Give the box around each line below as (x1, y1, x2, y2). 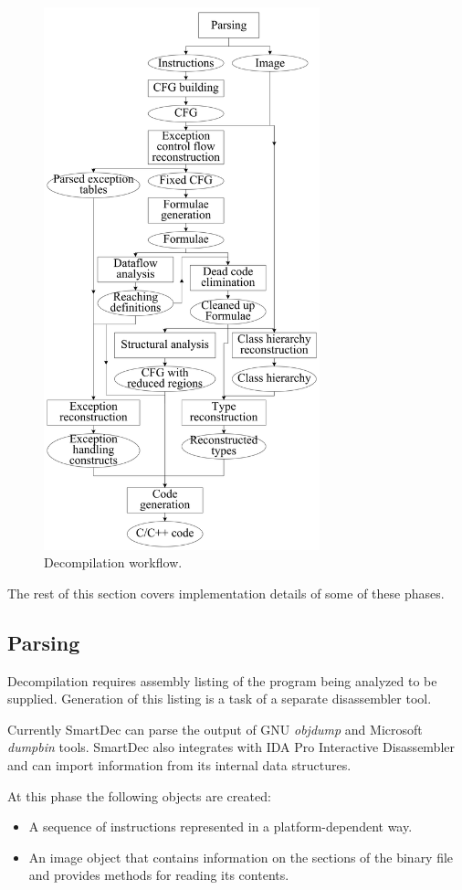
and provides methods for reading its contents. (28, 865, 289, 885)
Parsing (7, 628, 80, 656)
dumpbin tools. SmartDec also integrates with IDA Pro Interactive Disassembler (7, 737, 455, 757)
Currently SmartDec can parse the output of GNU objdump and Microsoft (7, 719, 423, 738)
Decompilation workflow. (44, 553, 183, 572)
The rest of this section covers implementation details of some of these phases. (7, 583, 445, 602)
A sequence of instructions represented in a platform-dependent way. (28, 817, 413, 836)
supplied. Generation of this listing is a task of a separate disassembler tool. (7, 689, 432, 708)
